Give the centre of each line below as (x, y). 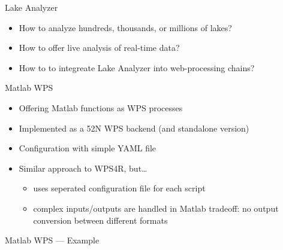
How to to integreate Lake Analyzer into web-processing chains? (137, 67)
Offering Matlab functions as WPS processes (101, 107)
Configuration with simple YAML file (88, 148)
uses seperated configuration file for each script (119, 188)
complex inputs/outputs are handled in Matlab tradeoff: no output (156, 208)
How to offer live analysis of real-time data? (99, 48)
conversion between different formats (100, 220)
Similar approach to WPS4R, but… (83, 168)
